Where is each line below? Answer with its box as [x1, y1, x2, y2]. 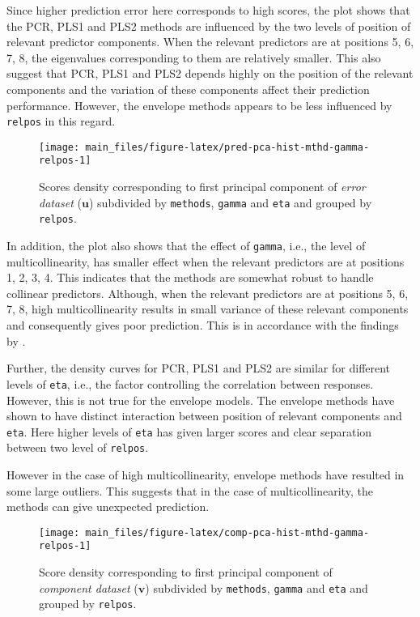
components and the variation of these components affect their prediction [6, 80, 370, 97]
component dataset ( [39, 579, 138, 596]
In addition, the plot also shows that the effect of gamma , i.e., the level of [6, 237, 366, 254]
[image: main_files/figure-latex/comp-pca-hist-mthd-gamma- [39, 526, 370, 538]
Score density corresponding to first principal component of [39, 564, 333, 581]
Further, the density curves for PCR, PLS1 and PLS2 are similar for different [6, 360, 391, 377]
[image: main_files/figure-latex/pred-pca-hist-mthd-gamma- [39, 141, 370, 153]
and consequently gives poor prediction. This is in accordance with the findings [6, 317, 399, 334]
